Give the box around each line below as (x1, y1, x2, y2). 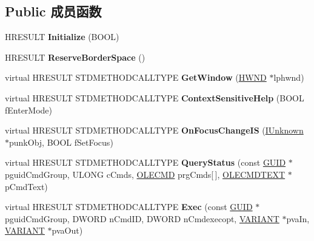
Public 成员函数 (5, 2, 102, 21)
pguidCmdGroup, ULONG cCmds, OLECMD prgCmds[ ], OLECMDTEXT (5, 168, 286, 180)
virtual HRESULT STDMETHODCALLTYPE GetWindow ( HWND (5, 71, 267, 84)
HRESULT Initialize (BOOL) (5, 30, 119, 43)
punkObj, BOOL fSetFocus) (9, 135, 113, 148)
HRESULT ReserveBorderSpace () (5, 50, 145, 63)
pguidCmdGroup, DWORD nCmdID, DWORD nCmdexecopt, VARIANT (5, 212, 279, 225)
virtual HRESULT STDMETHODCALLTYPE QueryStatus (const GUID (5, 156, 286, 169)
